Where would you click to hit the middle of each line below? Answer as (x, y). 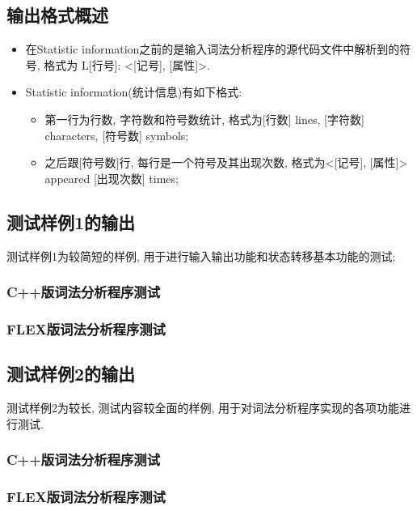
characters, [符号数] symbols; (117, 135)
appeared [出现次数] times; (112, 178)
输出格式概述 (57, 15)
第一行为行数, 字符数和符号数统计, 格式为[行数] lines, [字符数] (204, 119)
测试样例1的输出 (71, 221)
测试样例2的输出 (71, 374)
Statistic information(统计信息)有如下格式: (134, 92)
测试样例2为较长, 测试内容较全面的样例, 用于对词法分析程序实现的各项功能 (203, 408)
